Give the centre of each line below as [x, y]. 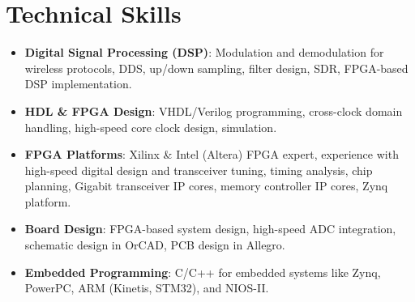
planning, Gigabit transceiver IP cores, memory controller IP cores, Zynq [206, 186]
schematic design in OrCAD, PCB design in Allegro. [155, 245]
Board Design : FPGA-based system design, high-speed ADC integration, [210, 229]
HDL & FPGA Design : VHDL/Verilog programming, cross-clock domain [214, 111]
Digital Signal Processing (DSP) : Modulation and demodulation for [204, 52]
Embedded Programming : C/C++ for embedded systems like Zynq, [203, 272]
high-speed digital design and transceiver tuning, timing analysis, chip [199, 170]
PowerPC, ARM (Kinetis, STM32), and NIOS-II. [147, 288]
